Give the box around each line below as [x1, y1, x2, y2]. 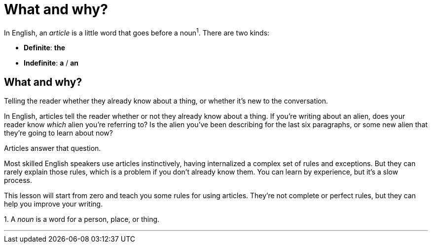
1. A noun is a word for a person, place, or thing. [4, 215, 160, 224]
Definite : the [24, 43, 65, 52]
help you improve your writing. [4, 200, 103, 209]
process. [4, 176, 32, 185]
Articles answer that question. [4, 144, 101, 153]
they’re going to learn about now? [4, 129, 113, 138]
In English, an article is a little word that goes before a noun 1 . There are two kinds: [4, 27, 270, 37]
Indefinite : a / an [24, 59, 79, 68]
